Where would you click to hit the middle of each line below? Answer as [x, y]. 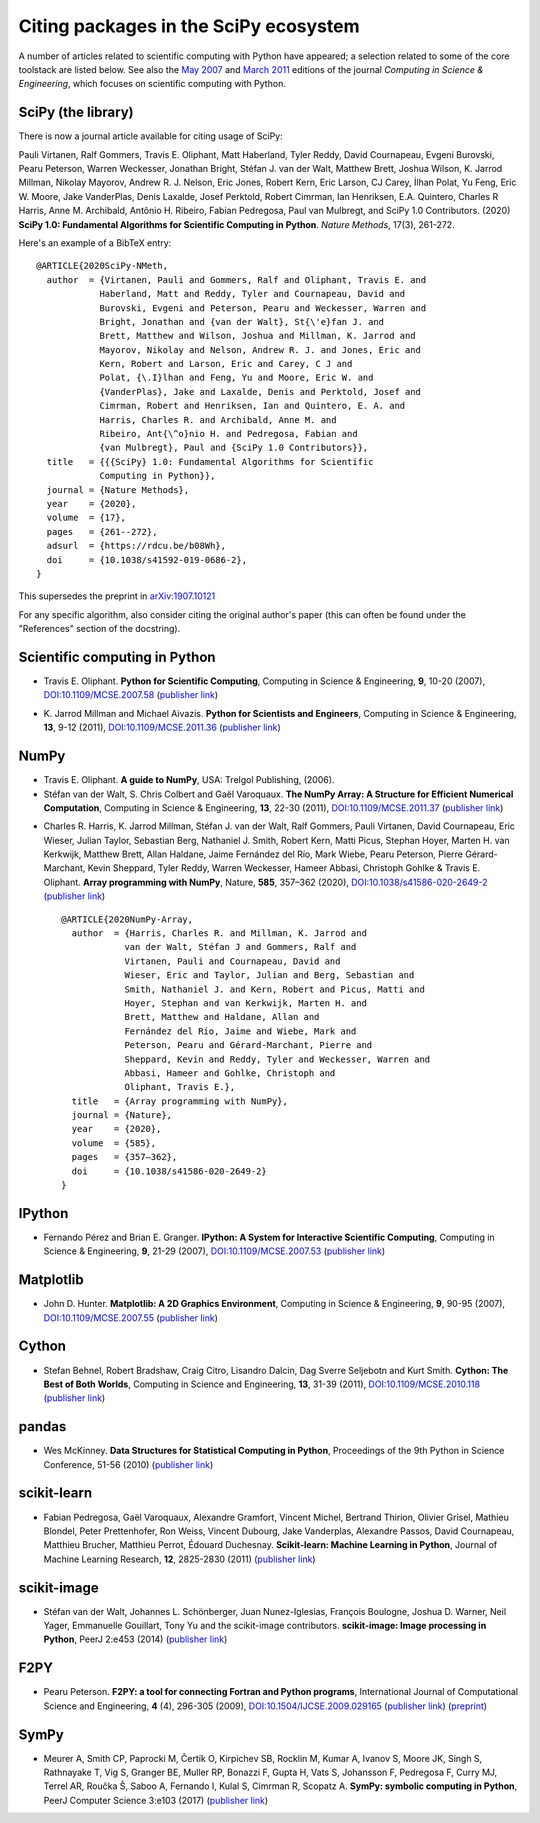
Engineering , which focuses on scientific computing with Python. [152, 84]
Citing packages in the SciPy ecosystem [189, 26]
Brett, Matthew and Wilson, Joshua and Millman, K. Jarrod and [257, 336]
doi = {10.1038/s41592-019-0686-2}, [147, 559]
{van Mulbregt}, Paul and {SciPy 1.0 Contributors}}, [234, 448]
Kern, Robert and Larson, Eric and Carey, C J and [226, 364]
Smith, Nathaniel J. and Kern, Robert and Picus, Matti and [274, 989]
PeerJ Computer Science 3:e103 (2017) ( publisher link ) [156, 1800]
